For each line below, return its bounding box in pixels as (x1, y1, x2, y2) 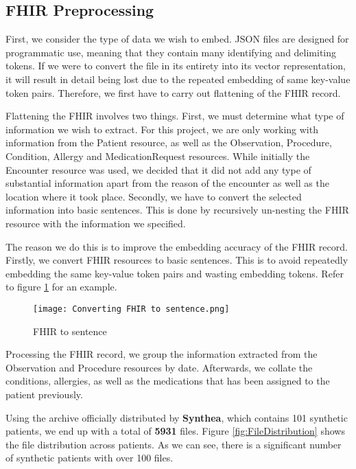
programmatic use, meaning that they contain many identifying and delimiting (5, 45, 337, 59)
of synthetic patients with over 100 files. (5, 450, 174, 465)
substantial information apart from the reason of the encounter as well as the (5, 176, 329, 190)
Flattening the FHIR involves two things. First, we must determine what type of (5, 108, 344, 123)
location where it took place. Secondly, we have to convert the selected (5, 189, 302, 203)
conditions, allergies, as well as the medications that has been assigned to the (5, 374, 330, 388)
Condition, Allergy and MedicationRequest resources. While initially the (5, 148, 310, 163)
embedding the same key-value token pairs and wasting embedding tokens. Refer (5, 266, 344, 280)
